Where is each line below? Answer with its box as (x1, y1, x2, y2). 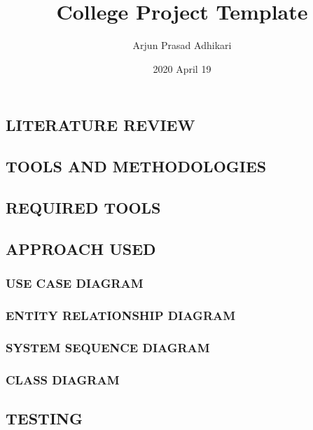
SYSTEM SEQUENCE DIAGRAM (6, 338, 210, 356)
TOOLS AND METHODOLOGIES (6, 155, 267, 177)
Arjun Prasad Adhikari (132, 38, 232, 53)
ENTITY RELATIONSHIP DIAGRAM (6, 306, 236, 324)
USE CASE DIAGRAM (6, 274, 144, 291)
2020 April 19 (153, 61, 211, 76)
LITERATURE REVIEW (6, 114, 195, 136)
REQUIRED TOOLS (6, 196, 161, 218)
